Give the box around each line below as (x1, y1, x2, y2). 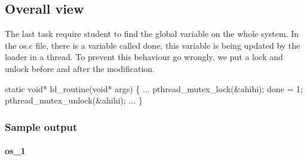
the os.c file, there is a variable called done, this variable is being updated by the (5, 39, 300, 51)
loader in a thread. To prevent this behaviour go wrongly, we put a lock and (5, 51, 283, 63)
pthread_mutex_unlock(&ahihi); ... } (5, 94, 143, 106)
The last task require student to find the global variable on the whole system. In (5, 27, 299, 40)
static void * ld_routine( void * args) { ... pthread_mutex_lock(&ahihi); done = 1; (5, 82, 303, 95)
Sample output (5, 119, 78, 134)
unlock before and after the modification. (5, 62, 155, 74)
